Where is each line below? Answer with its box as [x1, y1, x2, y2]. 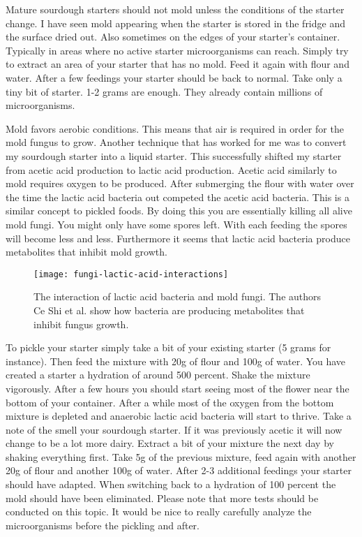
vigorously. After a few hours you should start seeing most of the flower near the [6, 381, 349, 395]
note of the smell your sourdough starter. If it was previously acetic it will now [6, 422, 342, 436]
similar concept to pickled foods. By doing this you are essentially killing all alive [6, 203, 352, 218]
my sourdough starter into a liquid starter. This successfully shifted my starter [6, 148, 342, 163]
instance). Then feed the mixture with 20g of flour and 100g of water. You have [6, 353, 346, 368]
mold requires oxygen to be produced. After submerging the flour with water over [6, 176, 354, 191]
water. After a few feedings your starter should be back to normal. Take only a [6, 70, 342, 84]
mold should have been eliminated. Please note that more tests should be [6, 490, 319, 505]
